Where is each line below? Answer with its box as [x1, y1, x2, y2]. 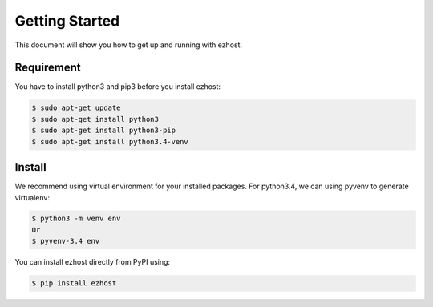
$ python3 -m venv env [31, 214, 121, 224]
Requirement [14, 61, 82, 75]
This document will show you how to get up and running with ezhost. [14, 40, 243, 50]
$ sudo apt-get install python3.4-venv [31, 137, 188, 146]
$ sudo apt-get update [31, 103, 121, 112]
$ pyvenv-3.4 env [31, 236, 100, 246]
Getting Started [14, 12, 120, 30]
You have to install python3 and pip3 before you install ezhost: [14, 82, 221, 91]
